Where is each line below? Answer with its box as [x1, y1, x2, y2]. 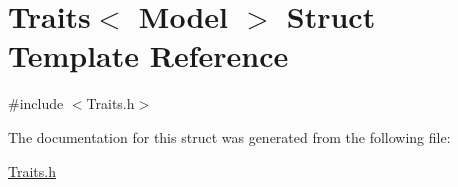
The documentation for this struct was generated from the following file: [8, 126, 451, 147]
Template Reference [8, 35, 289, 76]
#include [8, 93, 64, 114]
